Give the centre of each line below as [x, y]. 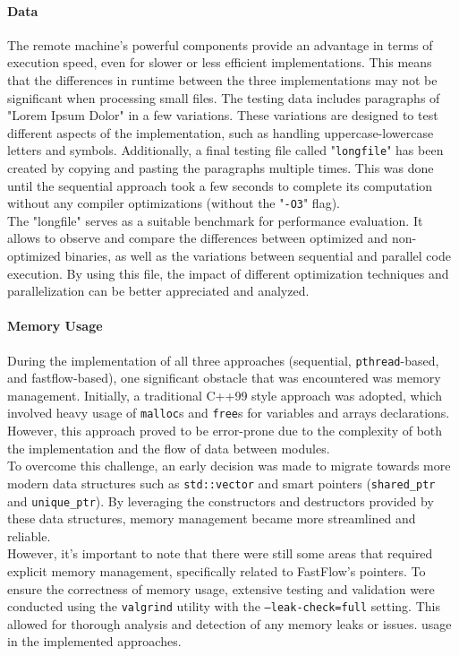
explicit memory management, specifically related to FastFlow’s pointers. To [217, 571]
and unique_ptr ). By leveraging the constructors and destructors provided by [221, 501]
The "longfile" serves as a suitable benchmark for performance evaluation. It [215, 220]
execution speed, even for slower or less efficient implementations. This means [220, 62]
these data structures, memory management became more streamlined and [212, 518]
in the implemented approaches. [94, 641]
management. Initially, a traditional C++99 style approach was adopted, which [225, 395]
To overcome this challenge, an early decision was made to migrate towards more [229, 466]
